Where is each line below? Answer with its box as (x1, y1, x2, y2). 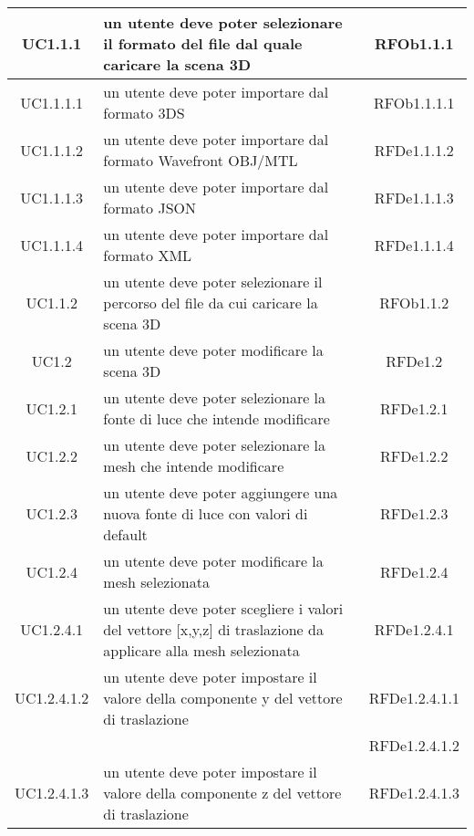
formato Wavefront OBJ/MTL (103, 150, 298, 171)
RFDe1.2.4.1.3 (368, 782, 459, 803)
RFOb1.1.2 (379, 292, 449, 313)
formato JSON (103, 197, 196, 218)
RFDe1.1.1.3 (374, 186, 454, 208)
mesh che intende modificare (103, 455, 284, 476)
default (103, 524, 148, 545)
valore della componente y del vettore (103, 687, 343, 708)
